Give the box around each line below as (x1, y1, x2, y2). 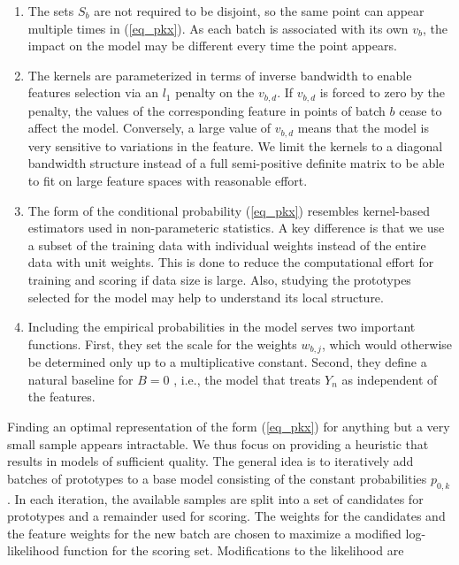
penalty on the (175, 83, 255, 102)
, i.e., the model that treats (173, 370, 321, 388)
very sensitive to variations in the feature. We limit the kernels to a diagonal (27, 136, 443, 155)
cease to (399, 101, 442, 119)
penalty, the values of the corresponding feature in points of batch (27, 101, 386, 119)
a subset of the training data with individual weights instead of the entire (27, 235, 426, 254)
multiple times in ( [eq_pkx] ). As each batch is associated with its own (27, 19, 409, 37)
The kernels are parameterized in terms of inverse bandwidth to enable (27, 65, 412, 84)
